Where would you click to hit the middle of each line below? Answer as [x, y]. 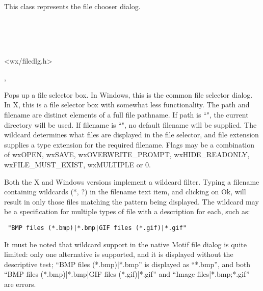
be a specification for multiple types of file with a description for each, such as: [127, 211]
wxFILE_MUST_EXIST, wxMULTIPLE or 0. [77, 164]
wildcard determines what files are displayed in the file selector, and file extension [131, 135]
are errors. [20, 284]
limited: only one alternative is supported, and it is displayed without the [119, 254]
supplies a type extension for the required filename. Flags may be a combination [129, 144]
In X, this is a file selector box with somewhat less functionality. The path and [127, 105]
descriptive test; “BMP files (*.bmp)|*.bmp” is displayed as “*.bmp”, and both [127, 264]
